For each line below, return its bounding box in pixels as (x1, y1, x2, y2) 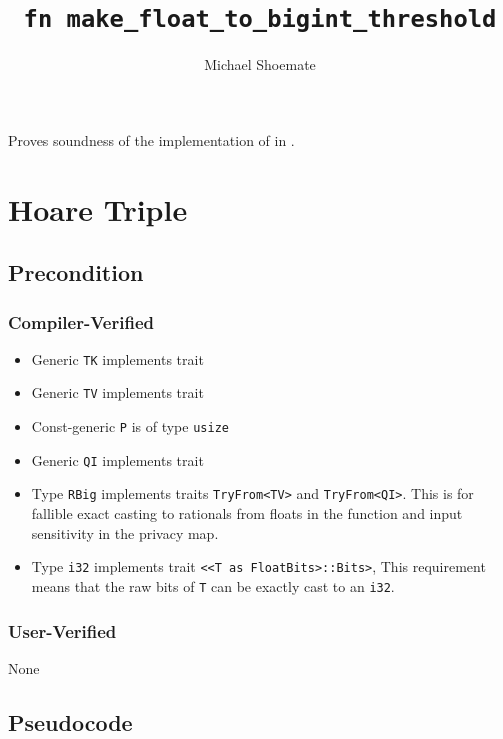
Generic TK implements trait (31, 348, 204, 369)
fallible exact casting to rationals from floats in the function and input (31, 503, 463, 524)
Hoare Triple (8, 188, 188, 229)
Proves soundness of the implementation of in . (8, 129, 295, 150)
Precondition (8, 257, 144, 288)
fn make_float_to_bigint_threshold (23, 5, 497, 34)
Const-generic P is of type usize (31, 416, 229, 437)
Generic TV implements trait (31, 382, 204, 403)
